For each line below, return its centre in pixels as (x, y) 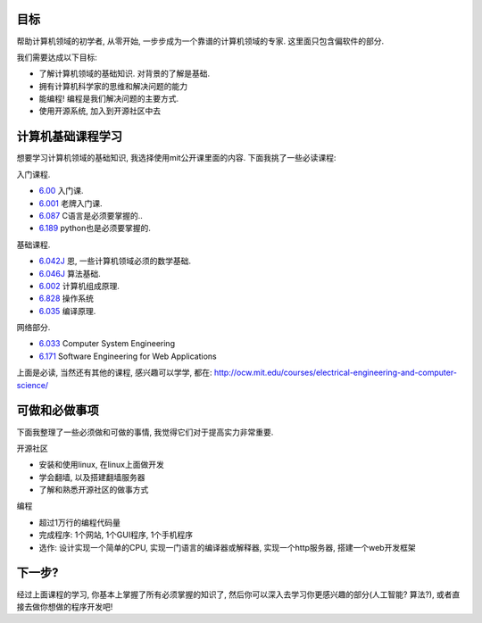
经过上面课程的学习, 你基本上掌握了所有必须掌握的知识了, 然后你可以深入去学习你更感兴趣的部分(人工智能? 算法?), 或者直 (238, 594)
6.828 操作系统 (66, 298)
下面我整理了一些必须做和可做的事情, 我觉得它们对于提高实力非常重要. (145, 432)
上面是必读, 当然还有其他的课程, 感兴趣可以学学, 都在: (114, 373)
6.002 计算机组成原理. (79, 286)
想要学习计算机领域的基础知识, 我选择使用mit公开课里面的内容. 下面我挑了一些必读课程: (176, 158)
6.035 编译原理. (67, 311)
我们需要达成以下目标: (57, 57)
